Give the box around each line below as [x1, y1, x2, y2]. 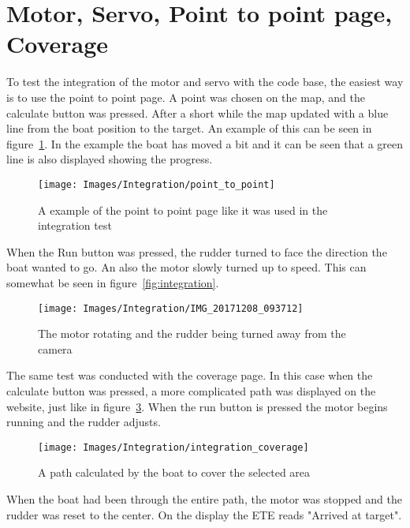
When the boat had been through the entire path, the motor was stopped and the [6, 490, 402, 507]
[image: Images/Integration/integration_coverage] [38, 441, 309, 453]
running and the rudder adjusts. [6, 414, 161, 430]
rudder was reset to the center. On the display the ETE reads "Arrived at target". [6, 506, 402, 522]
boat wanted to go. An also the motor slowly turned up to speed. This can [6, 259, 367, 275]
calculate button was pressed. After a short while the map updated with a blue [6, 104, 389, 121]
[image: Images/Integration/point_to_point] [38, 178, 275, 190]
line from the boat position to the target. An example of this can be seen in [6, 120, 372, 137]
